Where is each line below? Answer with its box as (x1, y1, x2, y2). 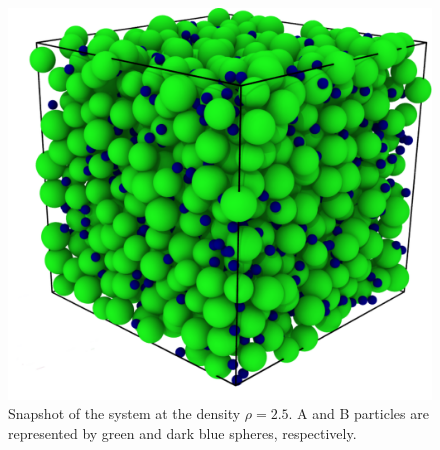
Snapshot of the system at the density (8, 403, 241, 424)
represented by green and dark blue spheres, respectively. (8, 422, 357, 443)
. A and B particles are (288, 403, 429, 424)
